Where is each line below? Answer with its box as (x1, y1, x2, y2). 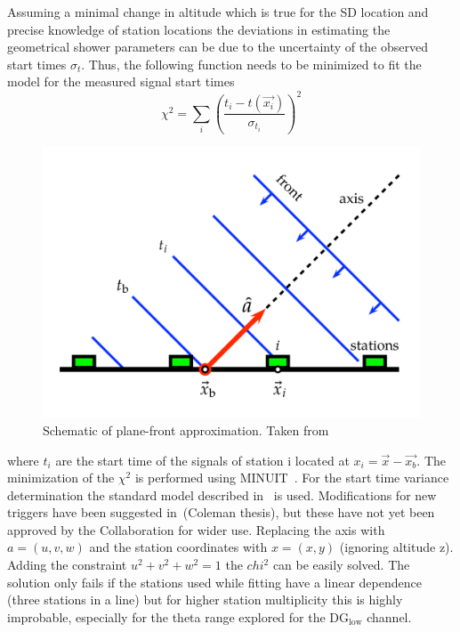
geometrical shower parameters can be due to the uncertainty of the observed (7, 37, 428, 56)
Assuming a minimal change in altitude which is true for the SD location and (7, 3, 429, 20)
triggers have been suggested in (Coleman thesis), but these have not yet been (7, 503, 435, 522)
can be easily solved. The (272, 555, 410, 574)
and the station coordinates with (89, 538, 268, 556)
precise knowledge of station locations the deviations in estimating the (7, 20, 391, 38)
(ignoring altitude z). (339, 538, 454, 556)
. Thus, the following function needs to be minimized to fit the (81, 54, 422, 73)
